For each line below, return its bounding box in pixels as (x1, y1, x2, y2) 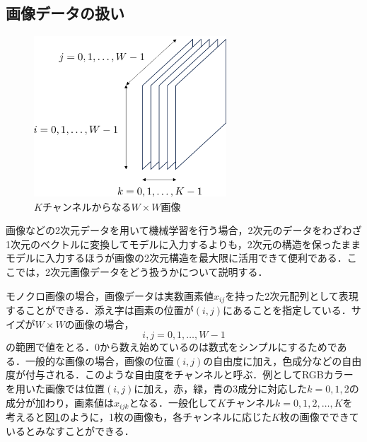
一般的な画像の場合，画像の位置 (25, 353, 174, 368)
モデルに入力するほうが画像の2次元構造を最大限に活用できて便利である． (6, 250, 347, 265)
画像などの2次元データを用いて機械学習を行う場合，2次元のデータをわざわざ (6, 223, 362, 238)
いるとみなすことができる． (6, 423, 134, 438)
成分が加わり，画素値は (6, 395, 115, 409)
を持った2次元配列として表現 (225, 288, 359, 303)
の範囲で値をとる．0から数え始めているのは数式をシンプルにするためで (6, 339, 337, 354)
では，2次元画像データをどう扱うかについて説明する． (15, 264, 268, 279)
